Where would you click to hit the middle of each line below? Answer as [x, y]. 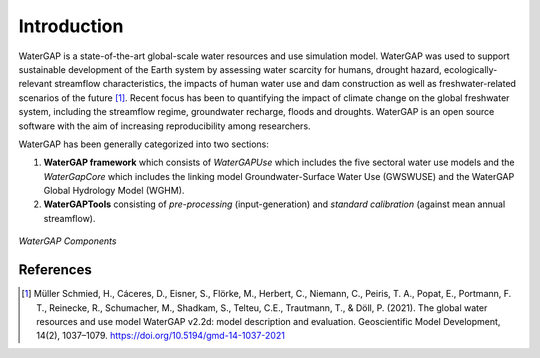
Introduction [71, 26]
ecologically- [470, 69]
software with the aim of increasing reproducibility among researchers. [164, 126]
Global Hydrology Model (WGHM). [114, 191]
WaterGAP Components [67, 241]
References [55, 270]
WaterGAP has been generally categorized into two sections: [143, 144]
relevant [35, 84]
